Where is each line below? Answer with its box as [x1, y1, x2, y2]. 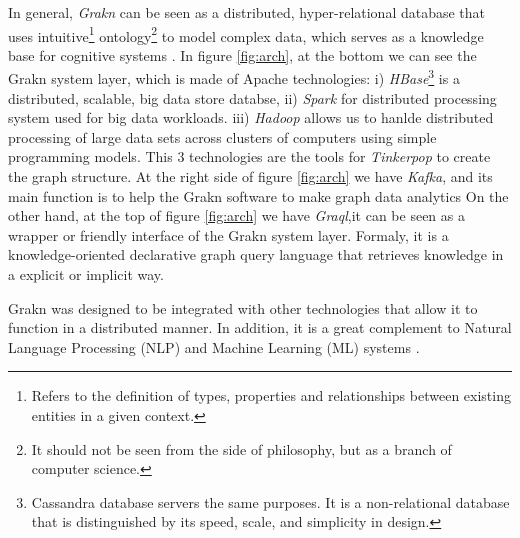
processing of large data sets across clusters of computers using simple [8, 126, 437, 147]
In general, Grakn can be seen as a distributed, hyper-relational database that [8, 2, 486, 22]
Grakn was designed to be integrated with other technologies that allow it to [8, 297, 478, 318]
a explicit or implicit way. [8, 264, 164, 285]
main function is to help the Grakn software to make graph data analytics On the [8, 185, 509, 206]
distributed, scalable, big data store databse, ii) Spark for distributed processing [8, 87, 497, 108]
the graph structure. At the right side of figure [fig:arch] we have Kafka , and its [8, 166, 493, 187]
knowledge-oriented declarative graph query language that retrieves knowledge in [8, 244, 504, 265]
